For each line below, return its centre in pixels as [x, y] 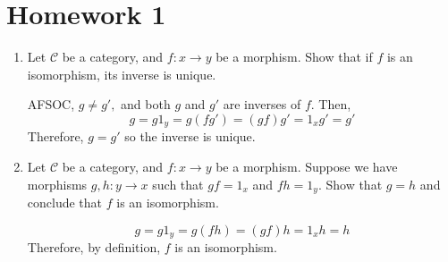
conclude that [65, 202]
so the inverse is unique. [190, 136]
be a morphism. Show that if [294, 57]
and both [146, 104]
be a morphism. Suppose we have [307, 166]
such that [178, 184]
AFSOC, [51, 104]
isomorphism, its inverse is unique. [122, 74]
